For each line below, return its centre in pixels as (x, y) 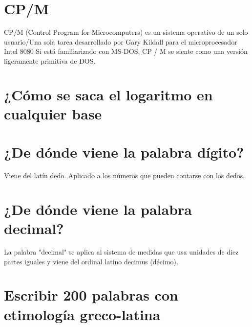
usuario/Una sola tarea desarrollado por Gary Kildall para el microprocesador (121, 41)
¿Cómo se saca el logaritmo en (108, 94)
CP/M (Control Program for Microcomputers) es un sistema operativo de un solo (126, 32)
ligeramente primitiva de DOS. (50, 60)
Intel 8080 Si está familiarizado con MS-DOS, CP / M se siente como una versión (126, 51)
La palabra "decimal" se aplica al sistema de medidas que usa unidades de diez (121, 252)
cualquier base (53, 113)
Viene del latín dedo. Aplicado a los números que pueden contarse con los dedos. (125, 175)
